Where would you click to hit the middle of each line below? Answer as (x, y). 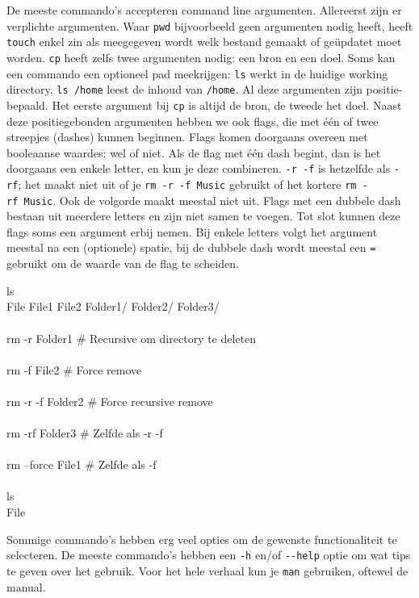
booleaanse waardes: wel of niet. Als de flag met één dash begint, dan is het (194, 152)
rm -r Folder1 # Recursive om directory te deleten (132, 338)
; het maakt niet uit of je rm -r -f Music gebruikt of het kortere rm (187, 184)
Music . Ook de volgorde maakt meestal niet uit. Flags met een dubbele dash (212, 200)
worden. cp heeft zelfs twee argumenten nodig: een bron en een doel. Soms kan (201, 57)
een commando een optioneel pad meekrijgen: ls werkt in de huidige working (197, 73)
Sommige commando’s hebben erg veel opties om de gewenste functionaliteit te (202, 539)
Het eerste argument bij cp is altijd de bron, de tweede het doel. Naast (227, 105)
